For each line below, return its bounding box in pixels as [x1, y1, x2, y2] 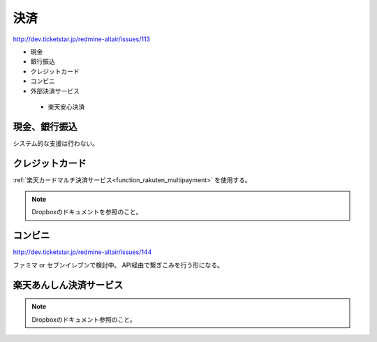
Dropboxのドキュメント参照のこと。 [31, 315, 136, 324]
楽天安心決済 [47, 102, 85, 111]
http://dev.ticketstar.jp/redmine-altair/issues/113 [13, 35, 150, 43]
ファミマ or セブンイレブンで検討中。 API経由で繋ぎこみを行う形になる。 [13, 260, 223, 269]
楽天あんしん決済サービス [13, 279, 124, 291]
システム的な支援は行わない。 [13, 139, 99, 147]
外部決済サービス [30, 87, 80, 95]
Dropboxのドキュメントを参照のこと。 [31, 208, 142, 216]
